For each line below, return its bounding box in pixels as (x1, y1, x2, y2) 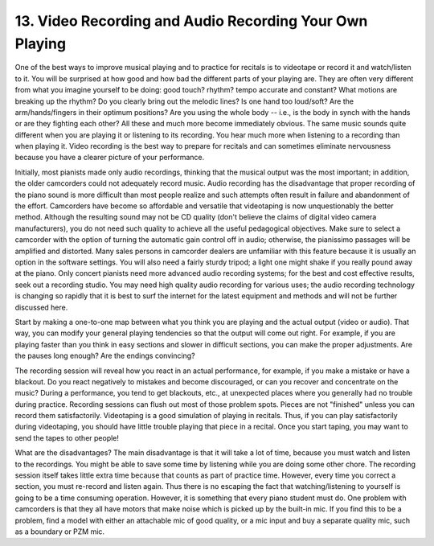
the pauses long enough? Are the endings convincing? (14, 351, 196, 361)
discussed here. (14, 302, 68, 312)
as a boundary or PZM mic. (14, 527, 104, 536)
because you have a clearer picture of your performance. (14, 153, 205, 162)
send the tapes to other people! (14, 433, 120, 442)
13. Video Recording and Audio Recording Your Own (14, 12, 368, 30)
